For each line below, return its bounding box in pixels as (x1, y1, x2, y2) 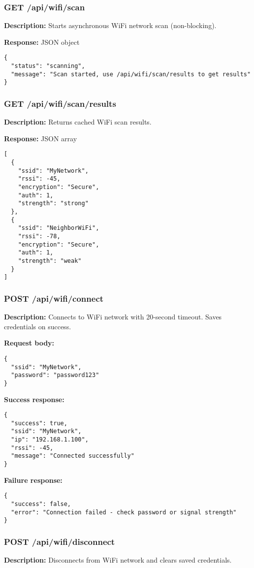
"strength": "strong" (18, 200, 89, 207)
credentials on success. (4, 321, 71, 331)
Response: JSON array (4, 133, 77, 143)
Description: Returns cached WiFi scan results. (4, 117, 152, 127)
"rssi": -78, (18, 233, 61, 240)
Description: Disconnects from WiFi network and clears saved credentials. (4, 555, 232, 565)
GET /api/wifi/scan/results (4, 97, 116, 109)
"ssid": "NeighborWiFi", (18, 224, 99, 232)
